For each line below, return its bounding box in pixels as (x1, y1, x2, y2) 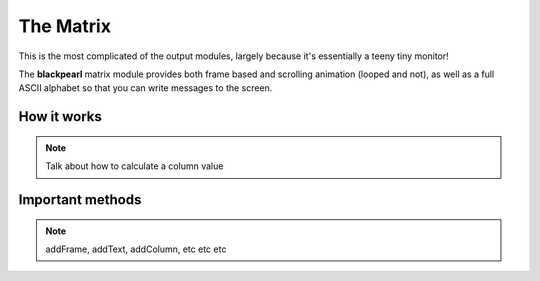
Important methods (18, 191, 142, 208)
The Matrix (18, 15, 112, 37)
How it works (18, 108, 102, 125)
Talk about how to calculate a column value (45, 160, 224, 172)
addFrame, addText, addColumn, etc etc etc (45, 243, 227, 255)
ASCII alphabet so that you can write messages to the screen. (18, 82, 273, 94)
